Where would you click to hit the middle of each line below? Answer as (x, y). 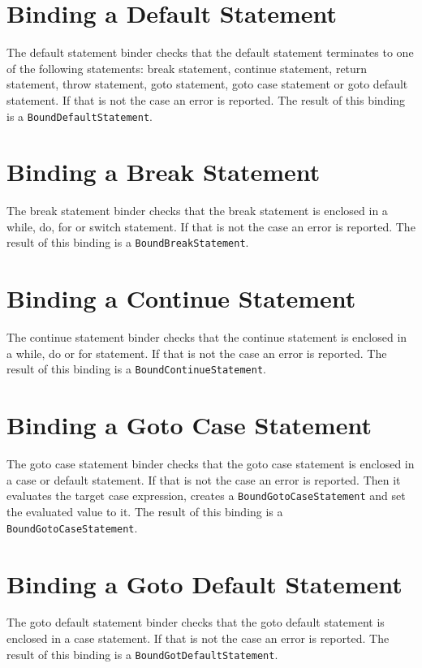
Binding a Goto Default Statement (205, 583)
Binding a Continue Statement (181, 298)
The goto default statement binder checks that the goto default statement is (196, 622)
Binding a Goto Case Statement (189, 425)
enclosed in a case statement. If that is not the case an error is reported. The (198, 638)
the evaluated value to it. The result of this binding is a (145, 512)
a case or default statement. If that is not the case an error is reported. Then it (204, 479)
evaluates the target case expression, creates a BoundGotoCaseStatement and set (206, 496)
